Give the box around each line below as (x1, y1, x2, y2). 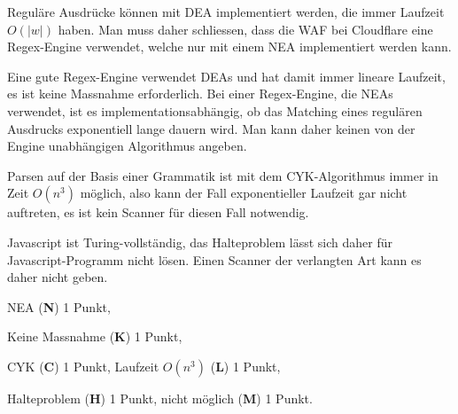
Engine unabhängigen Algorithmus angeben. (7, 137, 247, 155)
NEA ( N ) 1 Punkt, (7, 297, 111, 316)
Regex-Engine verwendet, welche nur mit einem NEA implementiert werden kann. (7, 37, 452, 56)
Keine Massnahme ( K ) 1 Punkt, (7, 327, 182, 346)
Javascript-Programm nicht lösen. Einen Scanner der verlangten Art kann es (7, 250, 422, 269)
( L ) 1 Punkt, (210, 356, 281, 375)
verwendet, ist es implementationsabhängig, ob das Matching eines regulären (7, 101, 423, 120)
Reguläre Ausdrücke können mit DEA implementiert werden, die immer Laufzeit (7, 3, 445, 20)
